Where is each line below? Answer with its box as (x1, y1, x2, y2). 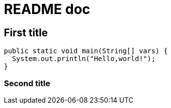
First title (4, 26, 48, 39)
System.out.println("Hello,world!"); (12, 55, 155, 63)
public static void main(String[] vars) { (4, 47, 168, 55)
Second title (4, 78, 51, 88)
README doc (4, 1, 90, 17)
